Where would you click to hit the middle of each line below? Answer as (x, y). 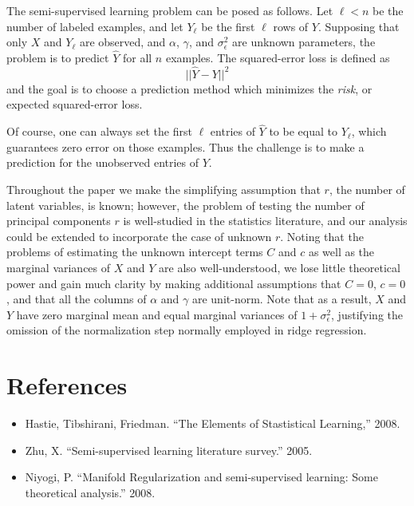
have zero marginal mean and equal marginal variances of (157, 314)
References (67, 385)
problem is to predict (58, 57)
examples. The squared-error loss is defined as (278, 57)
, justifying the (367, 314)
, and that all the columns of (77, 299)
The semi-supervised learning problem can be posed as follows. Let (170, 10)
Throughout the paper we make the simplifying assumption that (164, 189)
